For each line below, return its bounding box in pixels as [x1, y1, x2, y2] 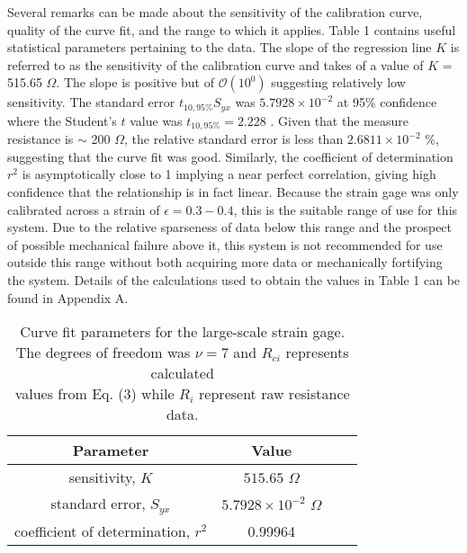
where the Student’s [7, 111, 117, 129]
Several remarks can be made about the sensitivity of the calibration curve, [7, 3, 423, 21]
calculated [150, 362, 214, 384]
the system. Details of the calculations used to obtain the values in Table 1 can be [7, 271, 461, 290]
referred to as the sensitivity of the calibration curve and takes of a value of [7, 55, 424, 74]
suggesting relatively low [271, 73, 406, 92]
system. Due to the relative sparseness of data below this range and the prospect [7, 218, 453, 236]
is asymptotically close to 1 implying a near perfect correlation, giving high [22, 165, 436, 183]
